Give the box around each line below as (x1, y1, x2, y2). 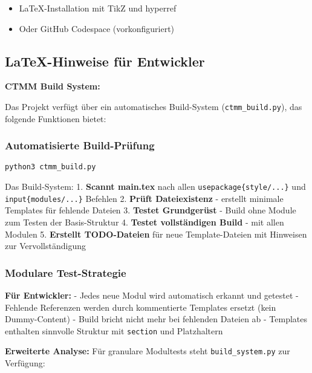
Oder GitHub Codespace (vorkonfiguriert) (19, 22, 175, 34)
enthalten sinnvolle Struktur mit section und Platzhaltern (5, 324, 223, 337)
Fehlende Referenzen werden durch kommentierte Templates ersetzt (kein (5, 300, 276, 313)
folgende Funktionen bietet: (5, 112, 106, 125)
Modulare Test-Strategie (5, 265, 126, 280)
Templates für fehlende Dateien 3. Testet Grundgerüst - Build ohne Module (5, 204, 296, 216)
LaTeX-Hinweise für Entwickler (5, 51, 205, 70)
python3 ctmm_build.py (5, 163, 96, 172)
